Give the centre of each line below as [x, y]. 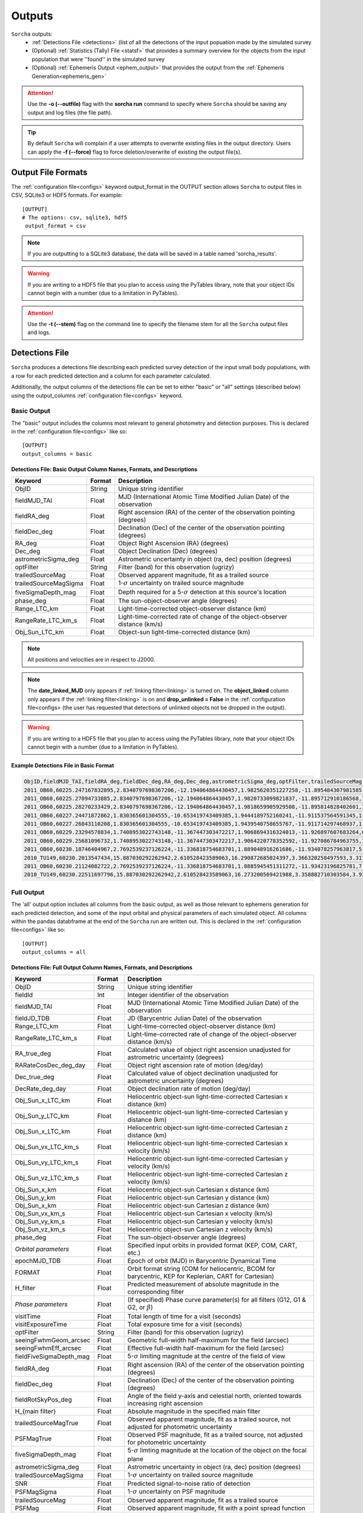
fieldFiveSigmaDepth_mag [52, 1357]
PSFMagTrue [33, 1439]
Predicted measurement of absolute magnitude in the [203, 1284]
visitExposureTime [41, 1324]
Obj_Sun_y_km [35, 1198]
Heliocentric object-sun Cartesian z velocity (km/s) [200, 1230]
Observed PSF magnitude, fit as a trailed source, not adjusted [215, 1435]
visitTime [28, 1316]
